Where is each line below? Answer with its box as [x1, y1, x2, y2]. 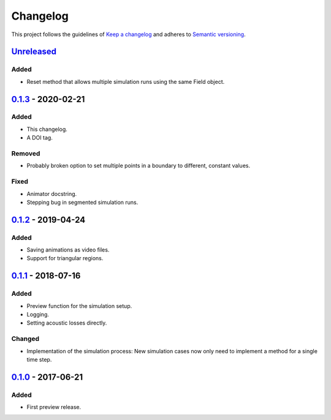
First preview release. [26, 403, 82, 411]
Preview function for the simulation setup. [26, 302, 132, 309]
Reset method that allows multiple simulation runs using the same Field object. [26, 78, 225, 85]
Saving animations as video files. [26, 246, 110, 253]
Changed [11, 334, 40, 343]
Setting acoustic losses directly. [26, 319, 107, 327]
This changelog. [26, 126, 67, 133]
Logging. [26, 311, 49, 318]
